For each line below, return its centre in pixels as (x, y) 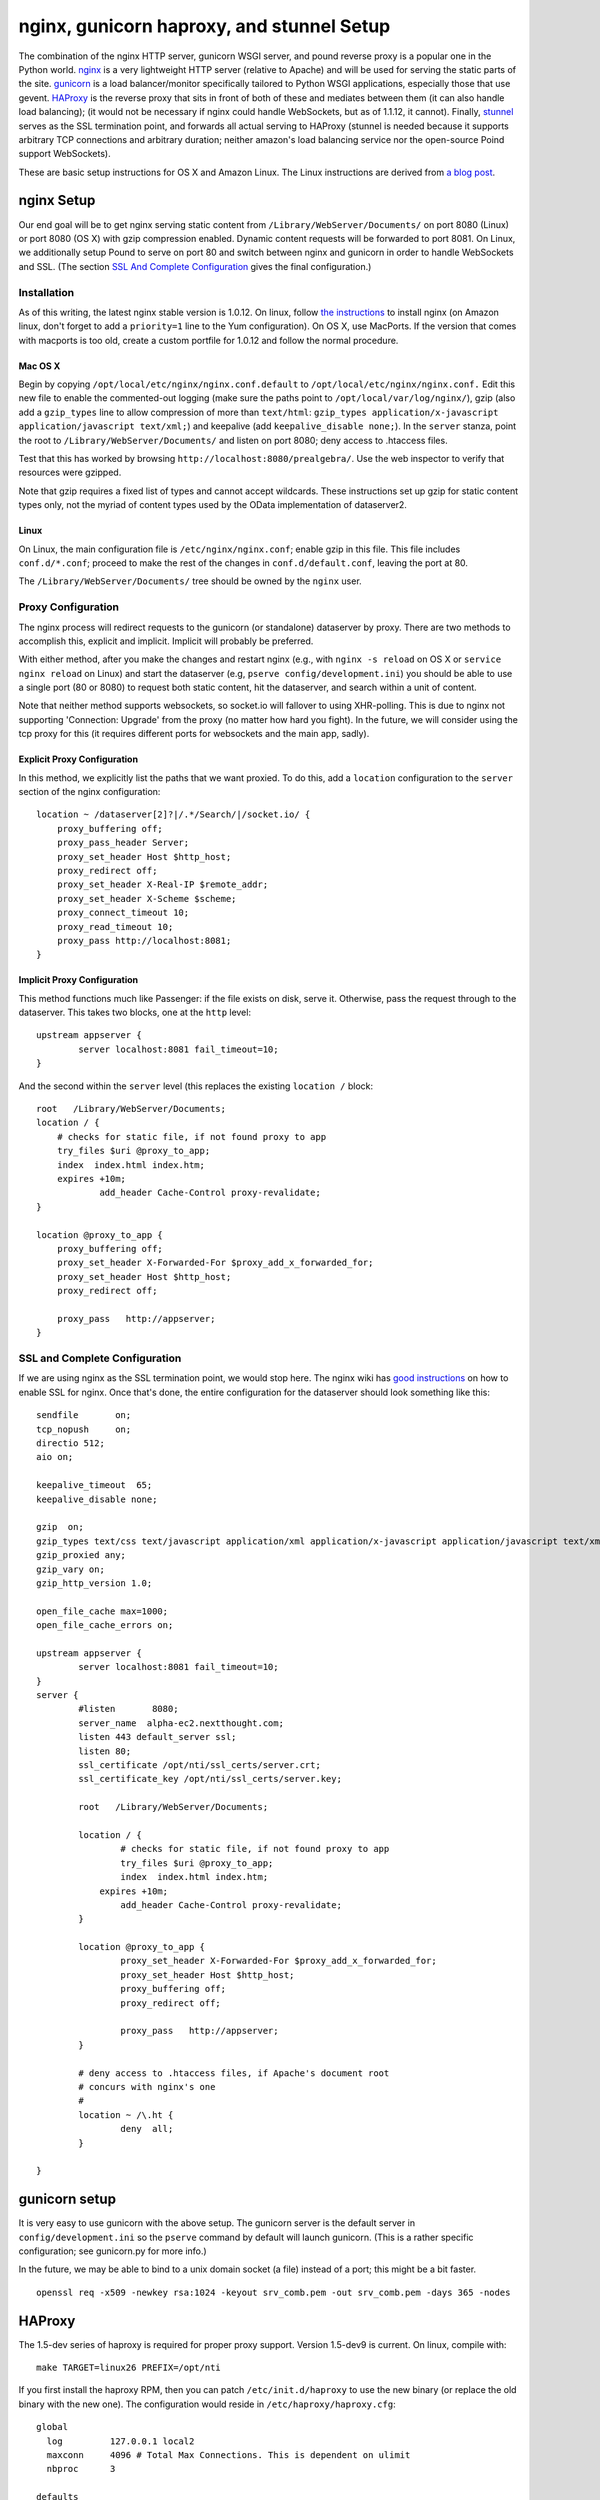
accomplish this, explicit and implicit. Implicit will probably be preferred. (166, 641)
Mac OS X (39, 366)
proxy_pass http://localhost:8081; (144, 940)
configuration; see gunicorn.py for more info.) (112, 2251)
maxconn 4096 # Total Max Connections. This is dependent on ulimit (228, 2455)
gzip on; (60, 1527)
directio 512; (70, 1443)
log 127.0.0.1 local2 (120, 2441)
